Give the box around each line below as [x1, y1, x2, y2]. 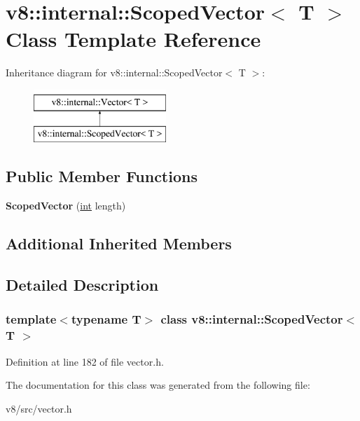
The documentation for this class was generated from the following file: [6, 378, 310, 392]
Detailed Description [6, 274, 159, 296]
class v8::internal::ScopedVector [160, 310, 343, 328]
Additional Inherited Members [6, 233, 232, 254]
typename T [71, 310, 141, 328]
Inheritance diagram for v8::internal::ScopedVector [6, 65, 223, 80]
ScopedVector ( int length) [6, 198, 126, 213]
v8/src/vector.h [6, 401, 72, 415]
